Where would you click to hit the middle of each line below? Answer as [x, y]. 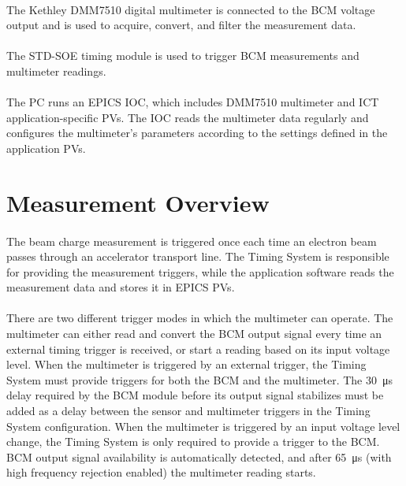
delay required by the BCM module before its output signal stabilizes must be [195, 395]
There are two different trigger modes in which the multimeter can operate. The [200, 318]
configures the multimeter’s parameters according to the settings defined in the [197, 133]
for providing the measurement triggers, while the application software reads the [200, 271]
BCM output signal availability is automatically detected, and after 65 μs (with [199, 456]
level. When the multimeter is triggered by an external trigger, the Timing [186, 364]
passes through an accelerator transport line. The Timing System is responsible [198, 256]
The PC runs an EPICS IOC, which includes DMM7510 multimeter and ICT [193, 102]
